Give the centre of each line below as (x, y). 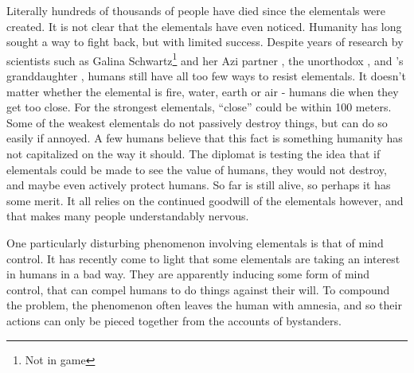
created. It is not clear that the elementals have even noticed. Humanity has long (204, 26)
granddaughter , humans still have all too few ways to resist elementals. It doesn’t (206, 76)
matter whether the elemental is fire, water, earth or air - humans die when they (203, 91)
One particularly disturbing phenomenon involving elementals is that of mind (195, 242)
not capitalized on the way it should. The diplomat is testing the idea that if (193, 153)
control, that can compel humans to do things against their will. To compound (198, 289)
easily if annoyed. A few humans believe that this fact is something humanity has (205, 138)
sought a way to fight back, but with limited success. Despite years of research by (205, 42)
